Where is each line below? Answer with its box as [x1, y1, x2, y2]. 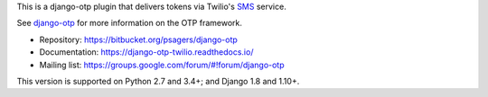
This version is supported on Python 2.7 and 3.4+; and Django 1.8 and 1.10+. [16, 75, 300, 86]
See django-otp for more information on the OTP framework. [16, 18, 243, 29]
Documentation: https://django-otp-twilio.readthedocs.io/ [39, 47, 254, 57]
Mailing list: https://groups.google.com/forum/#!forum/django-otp [39, 59, 285, 70]
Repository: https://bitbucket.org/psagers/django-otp [39, 34, 239, 45]
